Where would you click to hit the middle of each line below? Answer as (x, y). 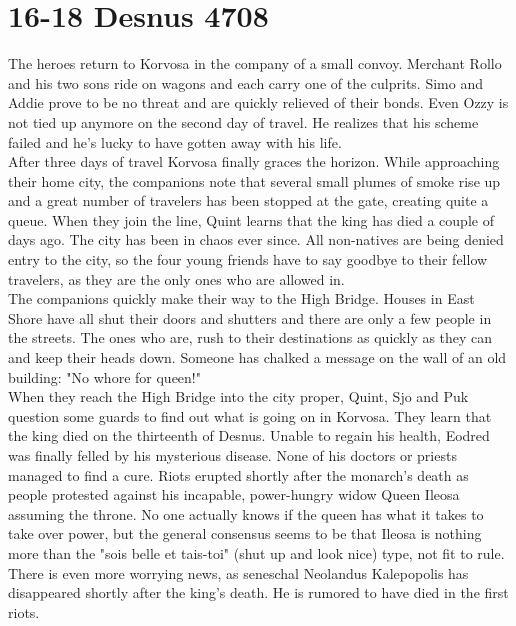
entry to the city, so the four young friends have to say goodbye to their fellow (248, 259)
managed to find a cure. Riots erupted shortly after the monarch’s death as (238, 474)
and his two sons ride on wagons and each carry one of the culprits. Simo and (245, 82)
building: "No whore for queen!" (104, 376)
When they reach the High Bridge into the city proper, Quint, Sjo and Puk (238, 396)
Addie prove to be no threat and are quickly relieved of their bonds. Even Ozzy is (258, 102)
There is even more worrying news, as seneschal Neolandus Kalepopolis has (238, 572)
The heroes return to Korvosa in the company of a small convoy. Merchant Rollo (255, 63)
